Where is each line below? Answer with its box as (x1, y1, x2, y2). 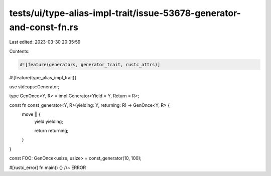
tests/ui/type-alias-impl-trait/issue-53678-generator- (9, 8, 241, 19)
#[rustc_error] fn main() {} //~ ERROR (9, 164, 86, 170)
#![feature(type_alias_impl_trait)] (9, 74, 76, 80)
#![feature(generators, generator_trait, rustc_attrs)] (20, 62, 161, 67)
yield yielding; (34, 118, 64, 124)
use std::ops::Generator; (9, 84, 60, 90)
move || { (22, 111, 41, 117)
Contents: (9, 48, 30, 54)
